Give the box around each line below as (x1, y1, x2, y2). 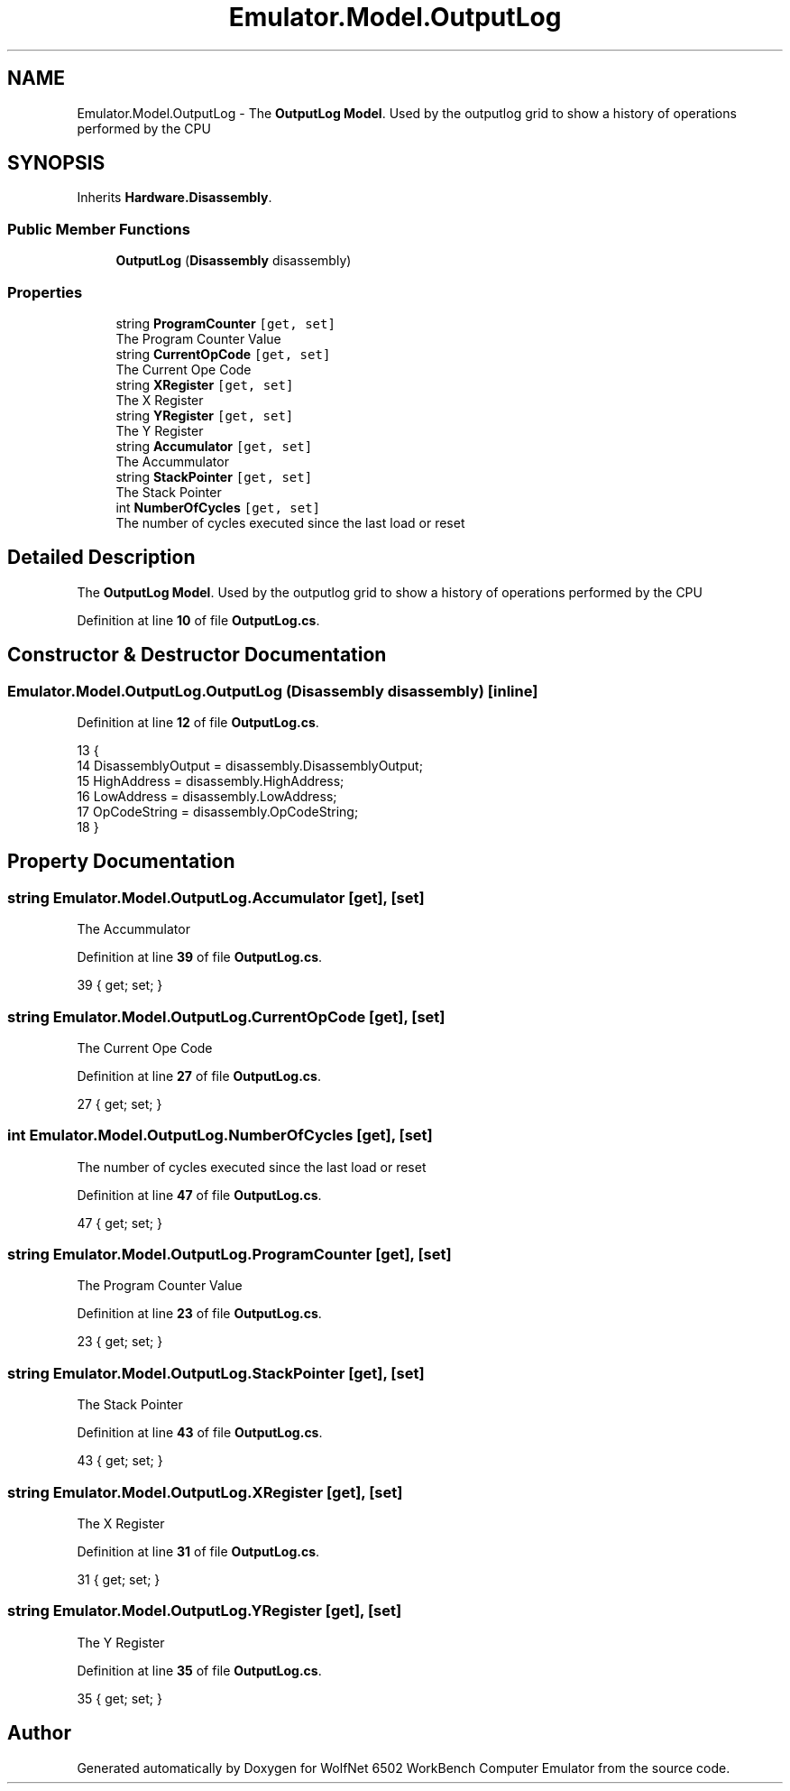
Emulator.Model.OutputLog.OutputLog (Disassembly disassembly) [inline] (7, 681, 538, 700)
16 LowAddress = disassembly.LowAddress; (77, 789, 337, 804)
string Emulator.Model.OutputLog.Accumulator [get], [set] (7, 888, 425, 907)
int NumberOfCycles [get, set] (115, 499, 321, 515)
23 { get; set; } (77, 1334, 163, 1350)
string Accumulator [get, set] (115, 438, 313, 454)
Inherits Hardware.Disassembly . (77, 189, 272, 206)
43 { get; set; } (77, 1453, 163, 1469)
